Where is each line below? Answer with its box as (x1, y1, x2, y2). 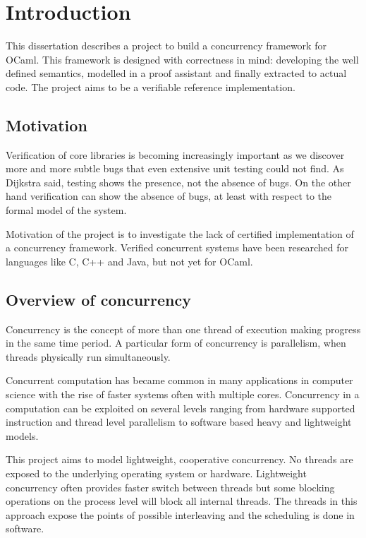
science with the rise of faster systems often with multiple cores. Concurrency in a (6, 387, 360, 402)
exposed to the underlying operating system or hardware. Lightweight (6, 466, 307, 480)
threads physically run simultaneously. (6, 349, 171, 364)
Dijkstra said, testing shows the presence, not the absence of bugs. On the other (6, 174, 351, 189)
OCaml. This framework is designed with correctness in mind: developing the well (6, 52, 359, 66)
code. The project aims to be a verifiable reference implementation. (6, 79, 295, 94)
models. (6, 428, 39, 443)
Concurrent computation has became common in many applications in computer (6, 373, 353, 388)
